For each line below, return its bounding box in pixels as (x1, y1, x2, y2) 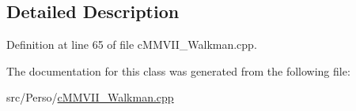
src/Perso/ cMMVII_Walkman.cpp (6, 89, 174, 105)
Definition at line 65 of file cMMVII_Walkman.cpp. (6, 36, 257, 53)
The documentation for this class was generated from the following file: (6, 62, 350, 79)
